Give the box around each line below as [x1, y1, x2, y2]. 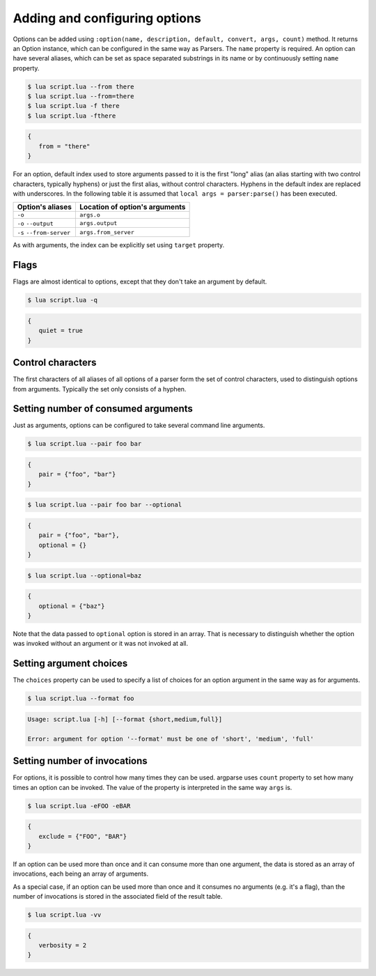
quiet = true [38, 327, 84, 334]
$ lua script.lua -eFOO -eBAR [27, 802, 131, 810]
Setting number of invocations [13, 755, 148, 767]
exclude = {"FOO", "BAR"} [38, 832, 127, 840]
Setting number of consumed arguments [13, 403, 193, 415]
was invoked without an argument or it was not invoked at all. [13, 640, 188, 648]
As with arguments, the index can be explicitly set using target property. [13, 241, 225, 249]
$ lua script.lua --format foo [27, 695, 135, 703]
